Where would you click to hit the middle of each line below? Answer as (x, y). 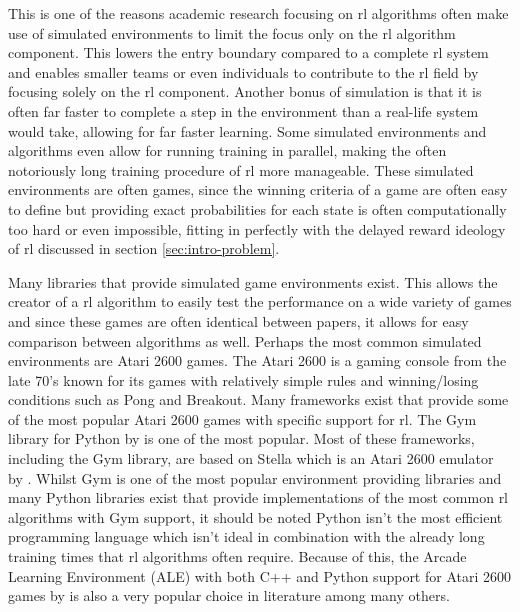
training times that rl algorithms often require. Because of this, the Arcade (237, 556)
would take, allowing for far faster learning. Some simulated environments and (247, 130)
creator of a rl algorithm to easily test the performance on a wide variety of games (260, 301)
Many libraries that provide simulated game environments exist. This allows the (253, 281)
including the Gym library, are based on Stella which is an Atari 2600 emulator (251, 458)
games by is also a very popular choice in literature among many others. (229, 595)
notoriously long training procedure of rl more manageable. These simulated (241, 169)
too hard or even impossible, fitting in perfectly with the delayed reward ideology (257, 228)
